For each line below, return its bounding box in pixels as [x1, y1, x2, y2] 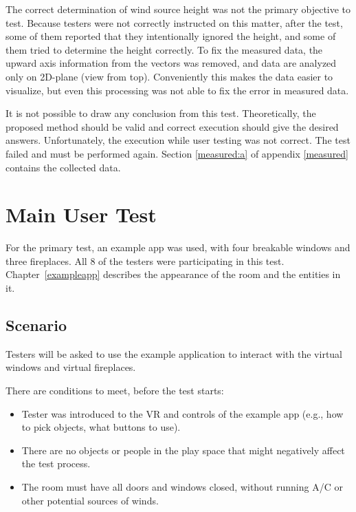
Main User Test [5, 200, 157, 228]
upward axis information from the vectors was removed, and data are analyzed [5, 56, 337, 70]
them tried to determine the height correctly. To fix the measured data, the [5, 42, 323, 56]
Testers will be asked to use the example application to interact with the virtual [5, 346, 343, 361]
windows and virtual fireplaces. [5, 360, 136, 374]
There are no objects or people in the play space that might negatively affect [21, 442, 345, 457]
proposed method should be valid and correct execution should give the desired [5, 119, 339, 134]
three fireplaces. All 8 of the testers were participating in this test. [5, 253, 285, 268]
